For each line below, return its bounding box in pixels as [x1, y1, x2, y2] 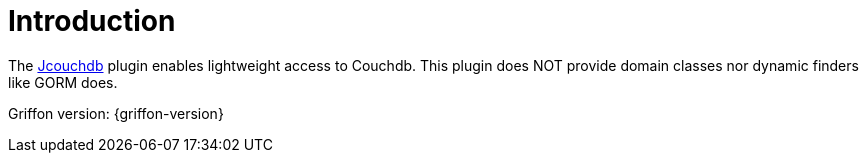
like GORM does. [8, 73, 118, 91]
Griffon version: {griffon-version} [8, 104, 224, 122]
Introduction [8, 4, 176, 38]
